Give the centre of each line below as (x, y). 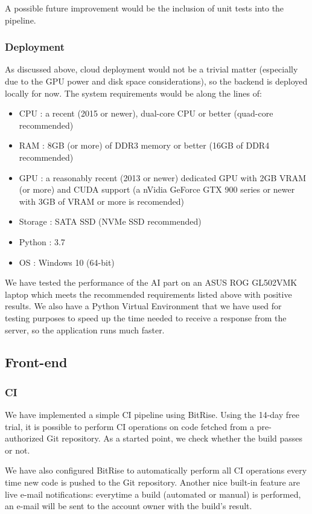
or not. (18, 450)
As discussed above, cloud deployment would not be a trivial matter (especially (151, 69)
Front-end (36, 362)
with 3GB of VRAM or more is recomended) (102, 201)
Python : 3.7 (42, 241)
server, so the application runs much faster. (85, 329)
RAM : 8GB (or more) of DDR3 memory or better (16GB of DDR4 (144, 145)
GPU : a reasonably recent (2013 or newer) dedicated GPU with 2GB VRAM (163, 177)
